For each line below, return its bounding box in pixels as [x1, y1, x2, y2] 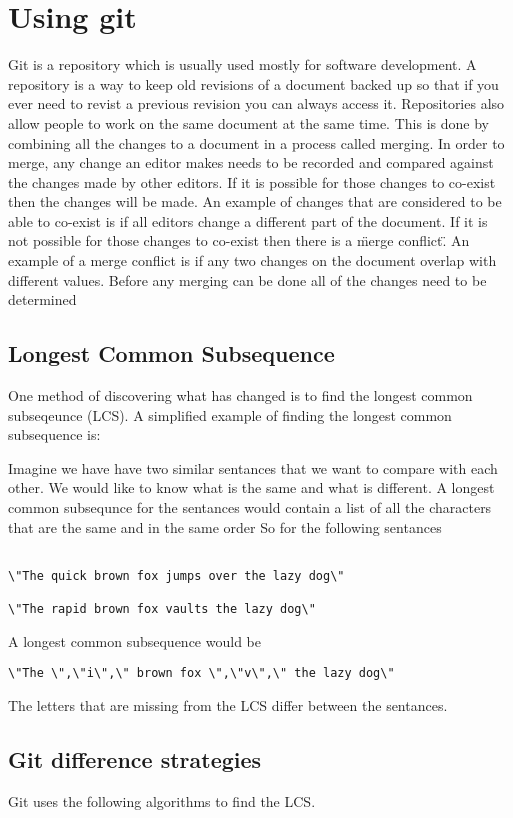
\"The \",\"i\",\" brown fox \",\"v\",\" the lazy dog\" [8, 666, 395, 681]
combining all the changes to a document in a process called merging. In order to [8, 132, 505, 153]
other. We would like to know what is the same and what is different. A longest [8, 477, 495, 498]
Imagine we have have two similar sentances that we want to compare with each [8, 457, 498, 478]
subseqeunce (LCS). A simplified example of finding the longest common [8, 404, 452, 425]
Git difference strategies [8, 744, 262, 775]
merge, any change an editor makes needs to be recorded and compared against [8, 152, 494, 173]
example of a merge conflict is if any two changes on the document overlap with [8, 250, 497, 271]
